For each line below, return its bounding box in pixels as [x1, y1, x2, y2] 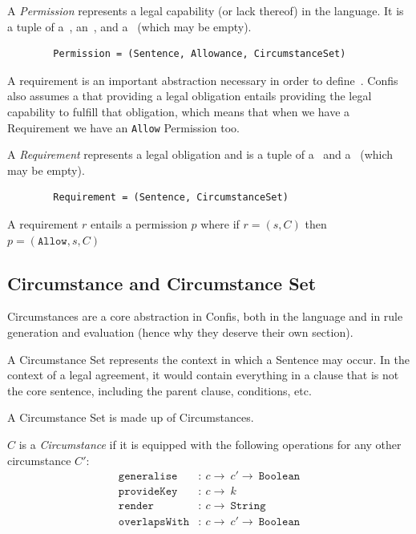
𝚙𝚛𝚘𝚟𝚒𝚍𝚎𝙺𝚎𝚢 [118, 486, 178, 498]
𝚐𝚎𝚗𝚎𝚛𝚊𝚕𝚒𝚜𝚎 [118, 471, 178, 483]
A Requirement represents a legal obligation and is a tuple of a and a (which [7, 146, 394, 163]
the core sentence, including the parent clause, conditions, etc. [7, 382, 312, 398]
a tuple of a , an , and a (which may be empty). [7, 18, 252, 34]
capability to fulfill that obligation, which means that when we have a [7, 103, 350, 119]
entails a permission [91, 216, 188, 232]
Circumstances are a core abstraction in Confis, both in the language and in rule [7, 308, 403, 325]
